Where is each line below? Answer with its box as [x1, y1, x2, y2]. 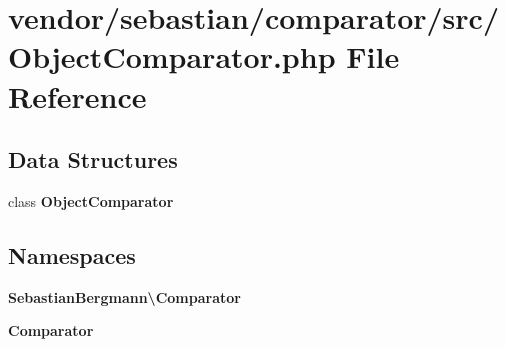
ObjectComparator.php [8, 36, 336, 77]
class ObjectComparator [8, 190, 174, 211]
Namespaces [8, 239, 136, 270]
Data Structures [8, 144, 178, 175]
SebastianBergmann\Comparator [8, 286, 241, 307]
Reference [8, 75, 147, 116]
